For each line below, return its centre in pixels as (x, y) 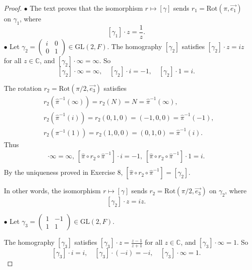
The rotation (23, 88)
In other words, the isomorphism (52, 191)
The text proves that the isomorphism (86, 8)
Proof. (13, 8)
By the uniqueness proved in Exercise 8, (63, 172)
